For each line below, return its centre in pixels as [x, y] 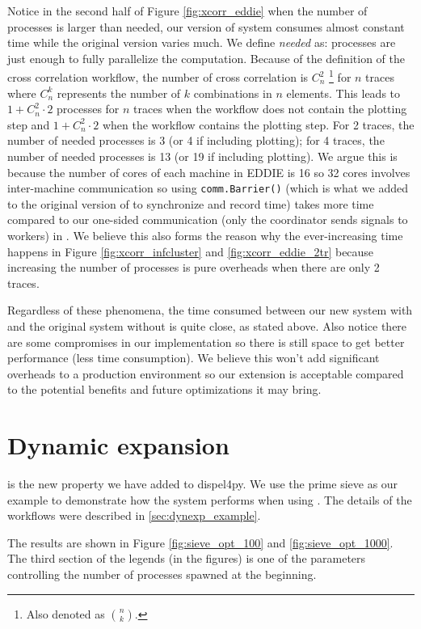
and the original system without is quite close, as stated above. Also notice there [207, 326]
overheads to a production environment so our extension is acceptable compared [206, 373]
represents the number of [119, 93]
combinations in [233, 93]
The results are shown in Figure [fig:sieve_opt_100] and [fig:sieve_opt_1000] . [200, 542]
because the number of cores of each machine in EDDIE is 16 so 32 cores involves [209, 172]
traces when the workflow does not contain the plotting [270, 109]
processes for [88, 109]
